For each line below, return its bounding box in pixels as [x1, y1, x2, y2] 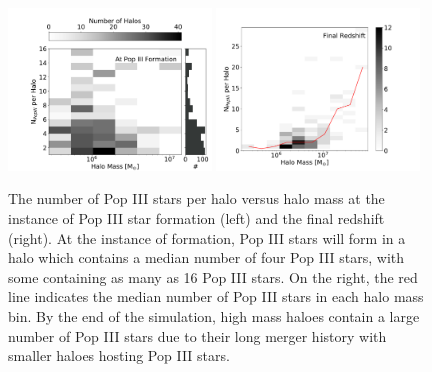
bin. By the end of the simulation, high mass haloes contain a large [8, 305, 420, 326]
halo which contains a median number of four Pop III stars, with [8, 247, 405, 268]
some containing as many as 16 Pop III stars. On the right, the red [8, 266, 418, 287]
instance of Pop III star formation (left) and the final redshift [8, 207, 385, 228]
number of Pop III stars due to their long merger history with [8, 325, 387, 346]
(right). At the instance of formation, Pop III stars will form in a [8, 227, 406, 248]
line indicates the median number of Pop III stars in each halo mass [8, 286, 424, 307]
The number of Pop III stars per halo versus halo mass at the [8, 188, 385, 209]
